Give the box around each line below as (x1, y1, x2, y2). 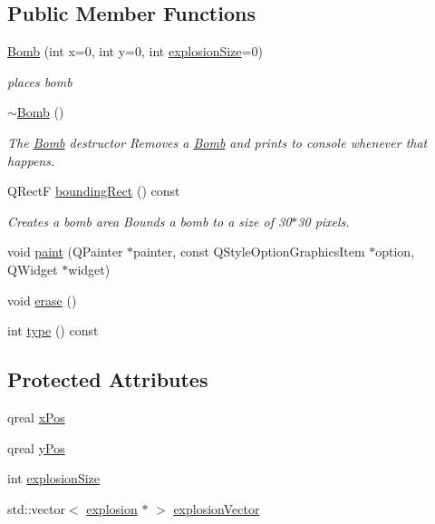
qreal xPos (7, 407, 65, 426)
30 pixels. (297, 211, 350, 230)
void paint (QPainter (7, 242, 123, 261)
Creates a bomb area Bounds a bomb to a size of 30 (7, 211, 292, 230)
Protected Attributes (7, 365, 208, 393)
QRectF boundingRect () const (7, 181, 180, 200)
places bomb (7, 72, 72, 91)
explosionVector (173, 499, 260, 518)
